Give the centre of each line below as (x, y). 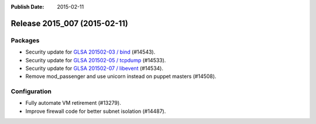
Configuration (31, 91)
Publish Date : (28, 7)
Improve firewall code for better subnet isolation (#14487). (96, 111)
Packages (25, 40)
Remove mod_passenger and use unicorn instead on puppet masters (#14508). (121, 76)
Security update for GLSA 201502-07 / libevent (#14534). (95, 68)
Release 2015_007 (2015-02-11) (70, 23)
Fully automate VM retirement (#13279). (73, 103)
